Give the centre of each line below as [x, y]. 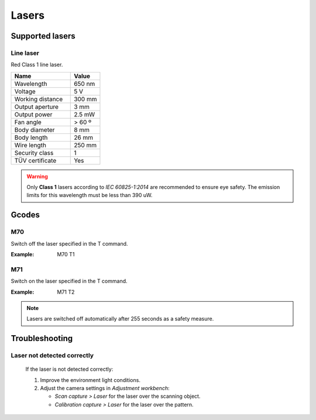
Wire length [30, 145]
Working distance [39, 99]
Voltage [25, 91]
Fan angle [28, 122]
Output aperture [36, 106]
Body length [31, 137]
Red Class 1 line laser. [37, 65]
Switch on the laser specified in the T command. [69, 281]
